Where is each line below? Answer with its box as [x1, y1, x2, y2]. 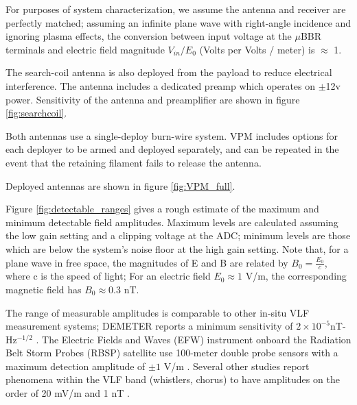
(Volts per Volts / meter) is [199, 42, 315, 56]
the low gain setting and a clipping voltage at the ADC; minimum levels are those [5, 228, 351, 243]
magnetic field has [5, 282, 82, 296]
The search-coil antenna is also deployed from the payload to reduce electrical [5, 65, 332, 79]
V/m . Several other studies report [163, 358, 310, 373]
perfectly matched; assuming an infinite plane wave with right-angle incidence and [5, 15, 352, 29]
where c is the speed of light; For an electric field [5, 269, 211, 283]
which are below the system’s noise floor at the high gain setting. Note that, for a [5, 241, 349, 256]
